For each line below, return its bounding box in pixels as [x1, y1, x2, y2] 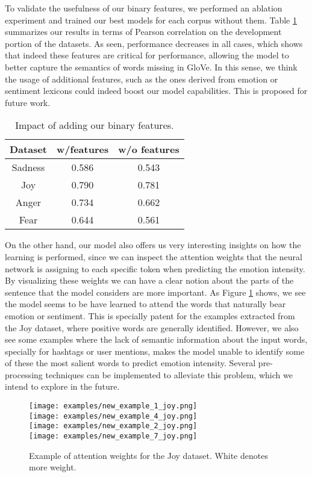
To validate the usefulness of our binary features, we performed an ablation [5, 2, 282, 14]
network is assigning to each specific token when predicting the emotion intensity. [5, 262, 305, 275]
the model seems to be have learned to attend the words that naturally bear [5, 298, 286, 310]
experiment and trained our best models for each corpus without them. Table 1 [5, 13, 297, 26]
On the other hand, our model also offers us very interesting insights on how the [5, 238, 301, 251]
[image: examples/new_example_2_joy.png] [29, 422, 198, 431]
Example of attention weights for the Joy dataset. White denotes [29, 449, 268, 461]
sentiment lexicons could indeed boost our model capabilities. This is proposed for [5, 84, 308, 97]
